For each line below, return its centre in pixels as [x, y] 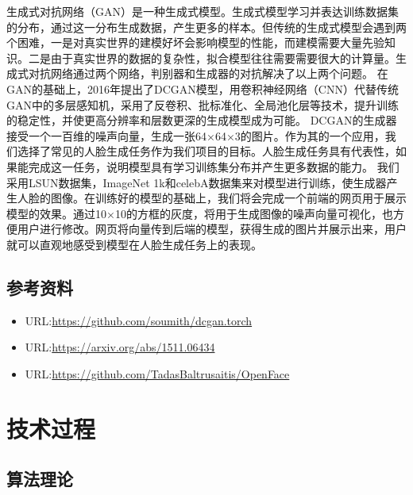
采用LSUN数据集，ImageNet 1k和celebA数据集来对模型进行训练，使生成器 [197, 182]
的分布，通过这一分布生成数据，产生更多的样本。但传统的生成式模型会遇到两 [206, 27]
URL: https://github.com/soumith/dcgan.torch [139, 320]
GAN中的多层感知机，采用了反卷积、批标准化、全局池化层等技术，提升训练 [203, 104]
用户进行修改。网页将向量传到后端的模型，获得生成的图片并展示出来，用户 [212, 229]
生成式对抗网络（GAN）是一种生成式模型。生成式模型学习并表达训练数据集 [203, 11]
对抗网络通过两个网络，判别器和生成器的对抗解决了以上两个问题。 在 [208, 73]
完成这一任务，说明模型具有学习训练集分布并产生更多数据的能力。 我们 [214, 166]
